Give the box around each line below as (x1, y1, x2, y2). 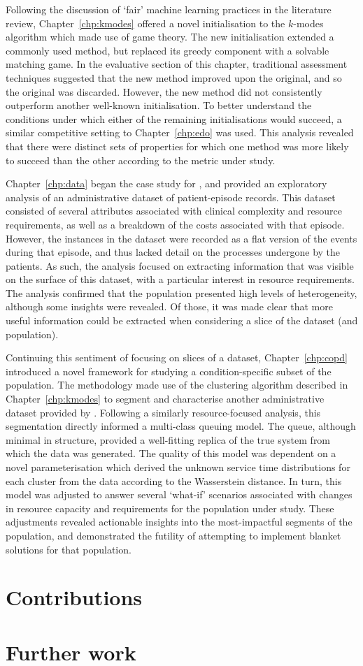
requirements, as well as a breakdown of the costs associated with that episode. (6, 217, 345, 231)
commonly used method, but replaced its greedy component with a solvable (6, 43, 329, 57)
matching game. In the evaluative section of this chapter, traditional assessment (6, 57, 348, 71)
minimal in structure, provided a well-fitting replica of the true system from (6, 432, 331, 447)
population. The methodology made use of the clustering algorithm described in (6, 377, 348, 392)
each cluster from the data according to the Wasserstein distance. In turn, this (6, 473, 342, 488)
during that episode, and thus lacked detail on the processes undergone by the (6, 245, 341, 259)
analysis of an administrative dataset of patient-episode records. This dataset (6, 189, 336, 204)
